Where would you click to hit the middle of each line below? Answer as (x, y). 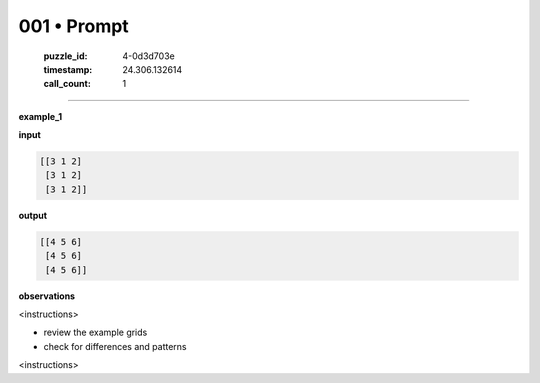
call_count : (67, 84)
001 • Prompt (73, 26)
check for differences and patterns (115, 346)
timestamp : (68, 69)
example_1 (40, 116)
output (33, 215)
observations (46, 296)
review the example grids (95, 332)
